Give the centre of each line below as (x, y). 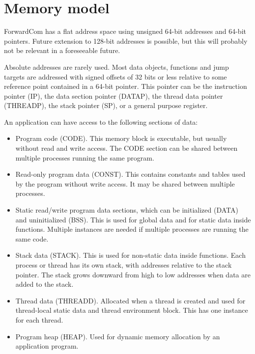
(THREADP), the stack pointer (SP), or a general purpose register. (106, 105)
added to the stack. (44, 284)
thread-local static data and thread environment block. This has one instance (132, 310)
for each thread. (39, 319)
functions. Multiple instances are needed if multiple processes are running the (132, 229)
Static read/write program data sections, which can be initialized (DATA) (127, 210)
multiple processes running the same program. (85, 157)
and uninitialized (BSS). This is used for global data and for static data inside (133, 219)
